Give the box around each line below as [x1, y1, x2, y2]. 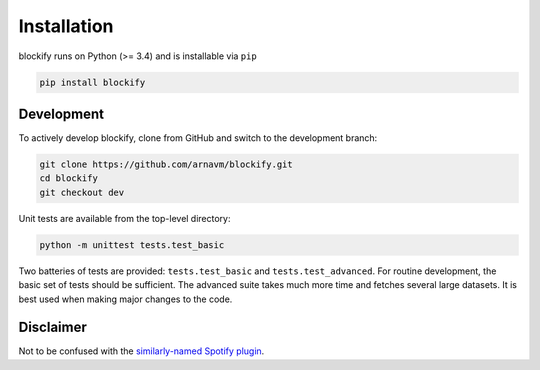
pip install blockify [39, 76, 146, 88]
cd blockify [39, 173, 99, 184]
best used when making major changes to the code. [18, 293, 233, 305]
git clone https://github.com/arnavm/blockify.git [39, 159, 294, 170]
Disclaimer [18, 319, 87, 336]
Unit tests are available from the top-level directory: [18, 212, 231, 224]
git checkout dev [39, 186, 125, 198]
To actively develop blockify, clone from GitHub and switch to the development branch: [18, 132, 378, 144]
